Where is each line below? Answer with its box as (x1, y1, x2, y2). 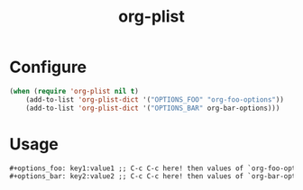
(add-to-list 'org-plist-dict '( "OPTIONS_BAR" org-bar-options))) (25, 104, 280, 113)
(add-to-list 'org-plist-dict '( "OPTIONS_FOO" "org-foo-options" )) (25, 95, 284, 104)
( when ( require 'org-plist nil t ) (9, 86, 140, 95)
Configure (9, 57, 87, 77)
